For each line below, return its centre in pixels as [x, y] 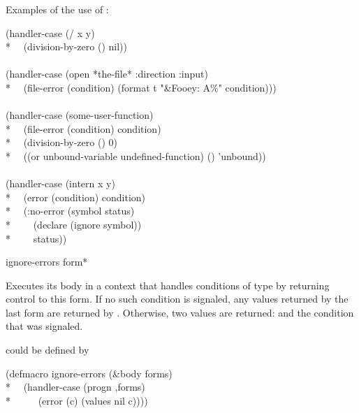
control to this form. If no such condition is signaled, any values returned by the [177, 299]
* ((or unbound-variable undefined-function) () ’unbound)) [136, 155]
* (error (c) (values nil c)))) [77, 400]
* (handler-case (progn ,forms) [75, 387]
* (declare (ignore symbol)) [74, 224]
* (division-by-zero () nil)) [66, 46]
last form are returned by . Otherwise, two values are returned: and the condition [180, 312]
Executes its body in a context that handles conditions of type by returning [168, 285]
